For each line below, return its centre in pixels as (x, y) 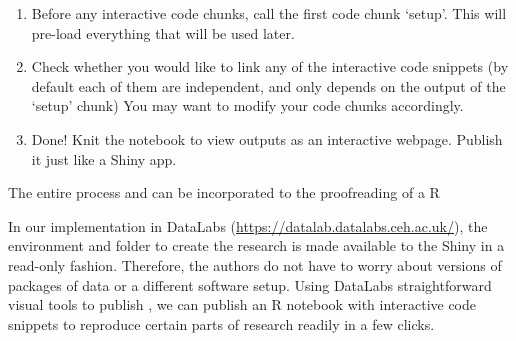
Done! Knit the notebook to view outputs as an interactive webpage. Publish (267, 138)
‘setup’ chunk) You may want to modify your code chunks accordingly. (247, 105)
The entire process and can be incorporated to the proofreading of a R (224, 192)
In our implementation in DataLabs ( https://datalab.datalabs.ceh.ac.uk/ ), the (248, 225)
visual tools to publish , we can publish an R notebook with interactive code (242, 304)
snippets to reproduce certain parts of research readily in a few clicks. (221, 323)
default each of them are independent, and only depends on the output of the (268, 85)
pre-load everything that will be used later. (163, 32)
